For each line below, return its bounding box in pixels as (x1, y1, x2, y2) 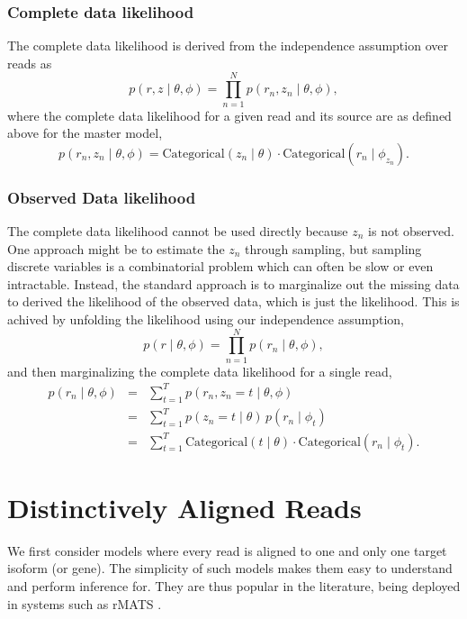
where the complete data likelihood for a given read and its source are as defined (7, 105, 452, 124)
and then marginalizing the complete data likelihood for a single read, (7, 361, 392, 380)
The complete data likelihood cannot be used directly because (7, 221, 348, 240)
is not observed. (368, 221, 454, 240)
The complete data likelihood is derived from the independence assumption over (7, 36, 448, 55)
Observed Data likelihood (7, 186, 196, 208)
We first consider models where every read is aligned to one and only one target (7, 541, 447, 560)
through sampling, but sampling (245, 239, 422, 258)
